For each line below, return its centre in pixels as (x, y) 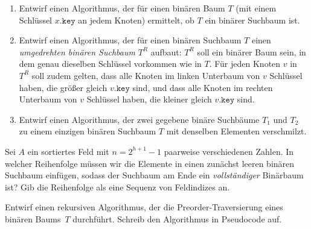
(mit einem (256, 8)
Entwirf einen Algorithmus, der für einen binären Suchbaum (130, 40)
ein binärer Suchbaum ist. (252, 20)
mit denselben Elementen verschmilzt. (236, 131)
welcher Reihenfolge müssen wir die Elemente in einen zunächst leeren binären (150, 163)
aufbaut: (166, 52)
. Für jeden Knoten (245, 64)
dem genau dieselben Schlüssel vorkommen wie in (110, 64)
